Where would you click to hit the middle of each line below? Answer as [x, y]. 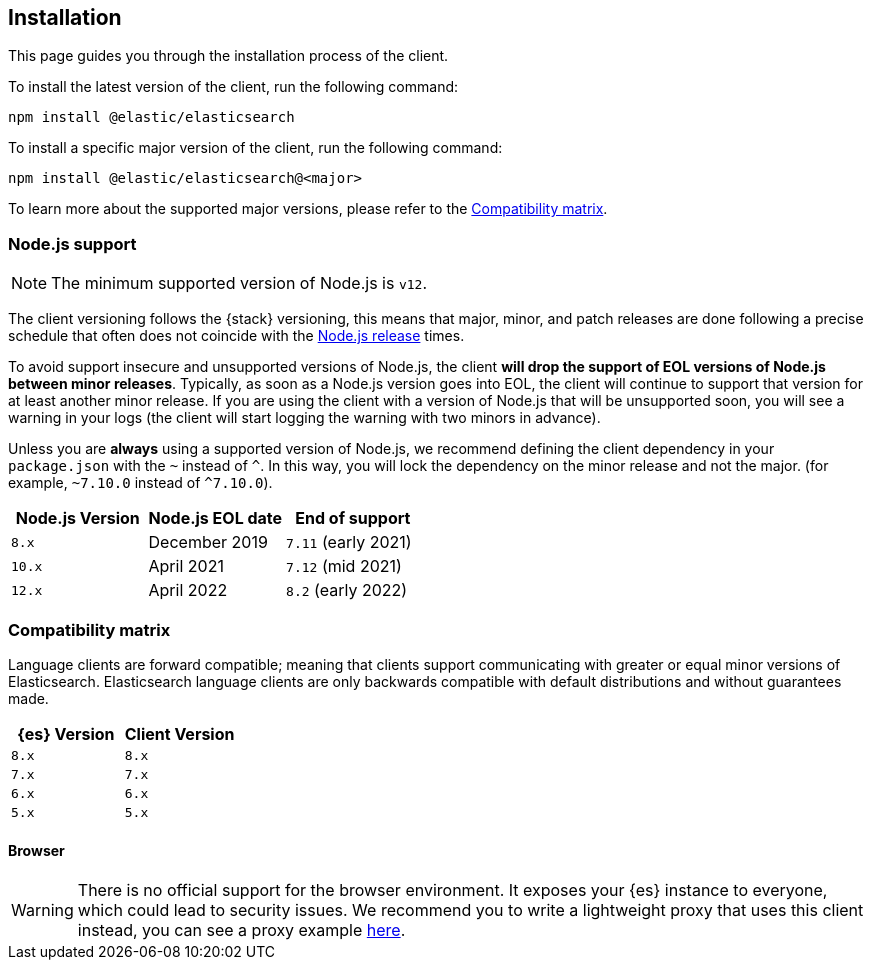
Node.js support [72, 243]
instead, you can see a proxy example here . [241, 930]
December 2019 [208, 542]
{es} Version [66, 733]
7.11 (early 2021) [349, 542]
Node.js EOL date [215, 518]
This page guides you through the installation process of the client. [228, 56]
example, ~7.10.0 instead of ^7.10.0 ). [140, 483]
